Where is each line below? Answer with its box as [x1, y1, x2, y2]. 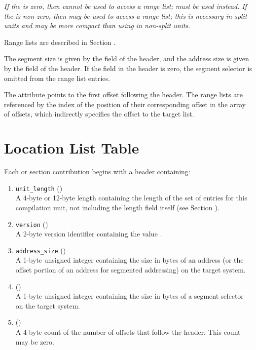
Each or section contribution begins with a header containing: [4, 166, 190, 177]
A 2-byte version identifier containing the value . [15, 229, 162, 239]
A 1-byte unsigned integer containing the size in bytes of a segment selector [15, 291, 244, 301]
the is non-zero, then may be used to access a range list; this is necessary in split [4, 10, 247, 21]
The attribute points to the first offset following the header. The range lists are [4, 89, 243, 100]
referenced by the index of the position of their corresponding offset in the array [4, 99, 246, 109]
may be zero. [15, 336, 54, 347]
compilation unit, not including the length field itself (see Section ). [15, 202, 219, 212]
